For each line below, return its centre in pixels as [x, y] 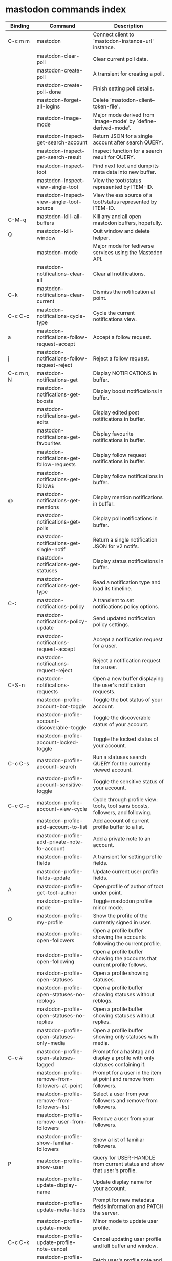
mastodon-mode [57, 252]
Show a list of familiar [119, 1139]
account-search [56, 766]
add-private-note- [60, 842]
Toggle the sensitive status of [128, 781]
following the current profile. [127, 943]
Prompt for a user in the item [127, 1072]
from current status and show [128, 1164]
